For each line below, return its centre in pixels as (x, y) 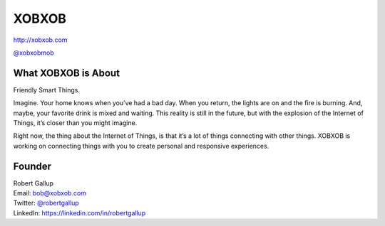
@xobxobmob (34, 53)
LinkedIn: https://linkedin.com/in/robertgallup (79, 212)
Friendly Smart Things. (47, 90)
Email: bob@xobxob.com (50, 193)
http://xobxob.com (40, 40)
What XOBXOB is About (67, 73)
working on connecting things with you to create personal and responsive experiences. (141, 146)
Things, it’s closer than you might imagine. (75, 123)
